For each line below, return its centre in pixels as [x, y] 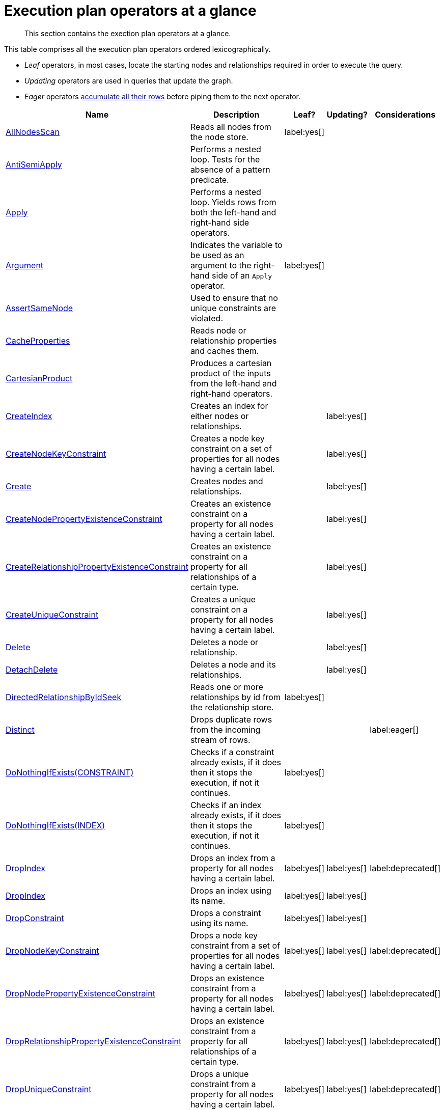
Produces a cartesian [231, 363]
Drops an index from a [233, 858]
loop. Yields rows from [233, 202]
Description [237, 114]
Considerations [405, 114]
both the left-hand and [233, 212]
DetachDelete [32, 669]
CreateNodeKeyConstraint [56, 453]
